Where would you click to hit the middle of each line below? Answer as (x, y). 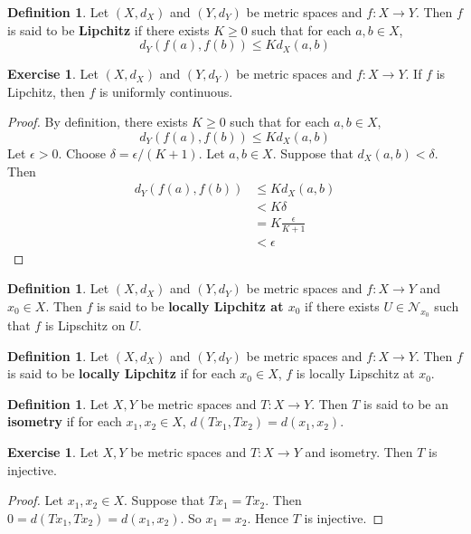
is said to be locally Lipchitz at (190, 305)
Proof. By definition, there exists (98, 122)
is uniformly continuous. (166, 91)
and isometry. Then (359, 451)
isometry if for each (65, 421)
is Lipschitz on (85, 325)
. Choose (82, 153)
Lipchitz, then (46, 91)
